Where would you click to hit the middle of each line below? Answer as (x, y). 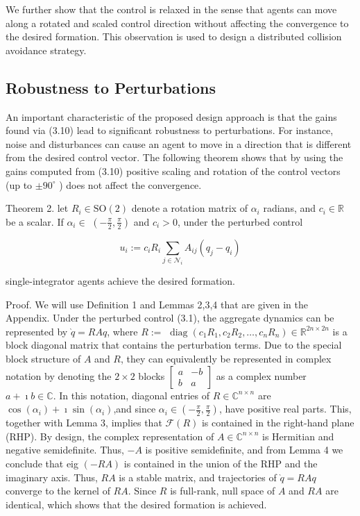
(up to (19, 184)
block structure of (43, 358)
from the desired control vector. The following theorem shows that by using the (174, 157)
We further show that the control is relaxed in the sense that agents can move (171, 9)
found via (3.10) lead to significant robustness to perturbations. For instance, (170, 130)
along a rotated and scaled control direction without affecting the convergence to (177, 23)
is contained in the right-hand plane (278, 423)
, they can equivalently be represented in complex (226, 358)
